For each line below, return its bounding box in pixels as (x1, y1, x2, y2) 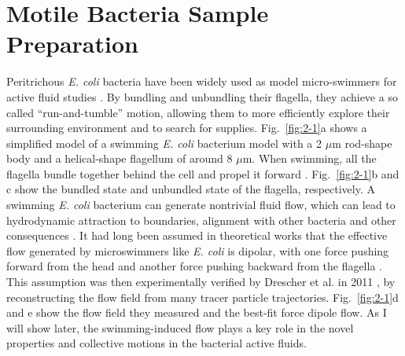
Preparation (6, 28, 138, 60)
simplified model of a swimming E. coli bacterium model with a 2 (6, 134, 322, 151)
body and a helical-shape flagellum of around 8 (6, 150, 233, 167)
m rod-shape (332, 134, 392, 151)
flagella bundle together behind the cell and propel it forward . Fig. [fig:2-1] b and (6, 165, 399, 182)
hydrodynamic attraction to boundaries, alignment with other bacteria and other (6, 211, 396, 228)
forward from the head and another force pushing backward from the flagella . (6, 258, 382, 274)
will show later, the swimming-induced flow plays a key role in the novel (6, 319, 354, 336)
